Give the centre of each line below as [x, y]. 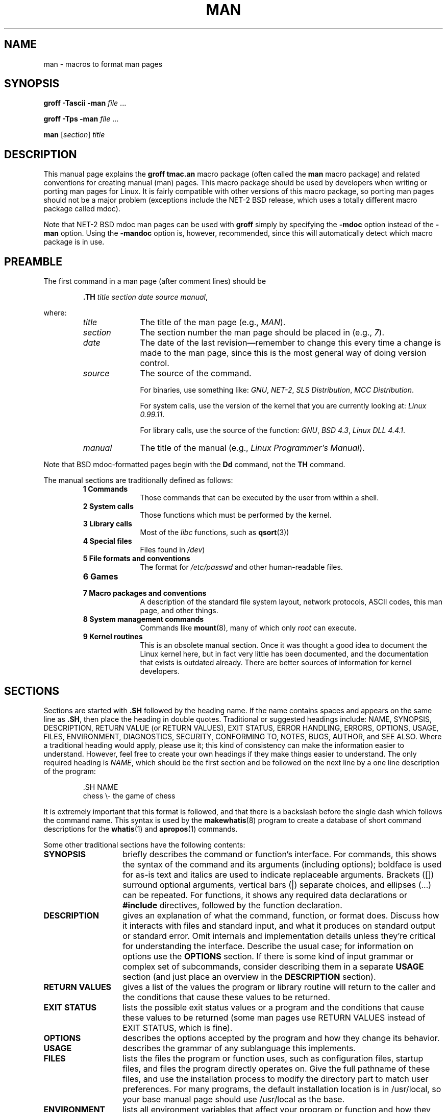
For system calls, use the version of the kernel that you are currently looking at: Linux [283, 406]
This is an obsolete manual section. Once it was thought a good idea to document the [283, 645]
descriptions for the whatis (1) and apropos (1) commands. [141, 829]
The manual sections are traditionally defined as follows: [138, 480]
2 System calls [108, 506]
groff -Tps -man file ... [81, 119]
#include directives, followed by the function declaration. [232, 905]
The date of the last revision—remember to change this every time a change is [291, 343]
